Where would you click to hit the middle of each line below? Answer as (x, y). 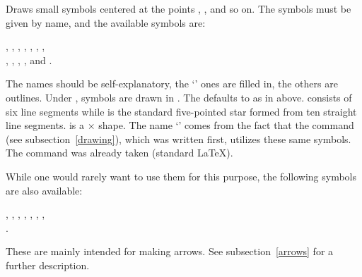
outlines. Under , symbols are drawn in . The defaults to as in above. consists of (179, 97)
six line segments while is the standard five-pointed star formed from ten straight (181, 111)
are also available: (44, 190)
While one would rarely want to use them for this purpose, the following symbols (181, 176)
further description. (48, 265)
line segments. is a (45, 125)
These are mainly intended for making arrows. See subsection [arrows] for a (170, 251)
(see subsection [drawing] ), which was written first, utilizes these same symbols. (179, 138)
